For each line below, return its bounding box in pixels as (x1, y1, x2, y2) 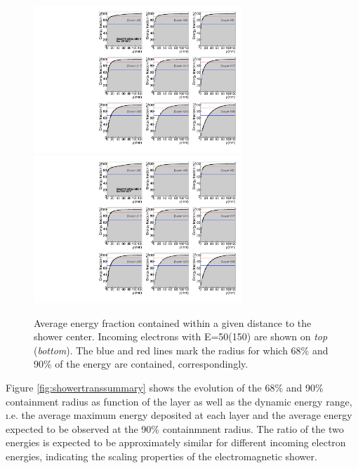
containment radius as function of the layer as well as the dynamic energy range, (6, 394, 352, 408)
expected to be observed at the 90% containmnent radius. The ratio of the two (6, 421, 344, 436)
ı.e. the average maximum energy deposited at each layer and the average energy (6, 408, 352, 422)
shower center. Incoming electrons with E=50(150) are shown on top (34, 329, 328, 344)
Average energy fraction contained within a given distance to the (34, 315, 312, 330)
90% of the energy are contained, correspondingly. (34, 356, 248, 371)
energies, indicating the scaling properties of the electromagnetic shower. (6, 449, 317, 464)
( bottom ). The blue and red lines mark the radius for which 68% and (34, 342, 329, 357)
